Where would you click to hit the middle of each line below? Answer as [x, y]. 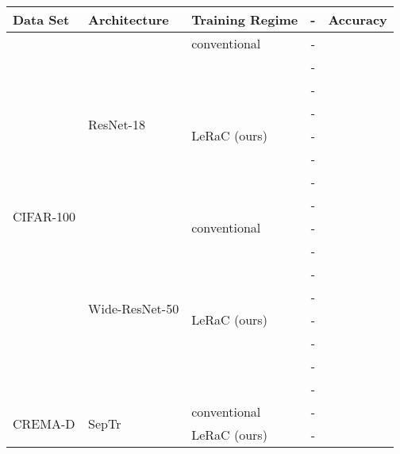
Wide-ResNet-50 [134, 308]
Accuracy [358, 19]
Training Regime [245, 19]
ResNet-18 [117, 124]
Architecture [129, 19]
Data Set [41, 19]
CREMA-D [44, 423]
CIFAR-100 [44, 216]
